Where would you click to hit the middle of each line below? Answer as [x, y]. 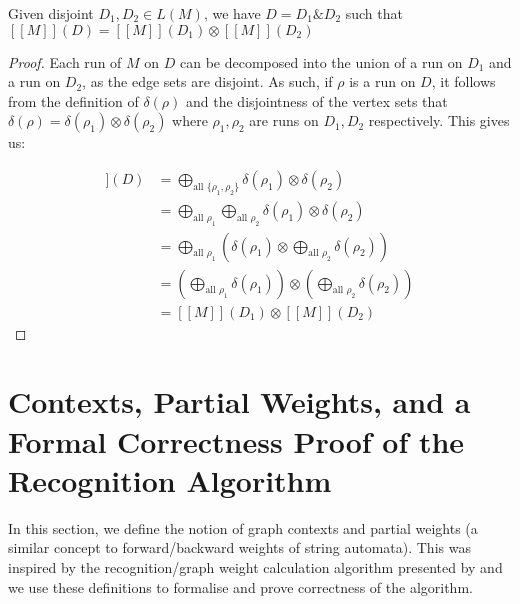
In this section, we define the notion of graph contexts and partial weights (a [243, 527]
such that [374, 13]
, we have [232, 13]
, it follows [463, 81]
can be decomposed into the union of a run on [321, 61]
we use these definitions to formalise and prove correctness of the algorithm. [240, 586]
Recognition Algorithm [170, 479]
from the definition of [73, 100]
